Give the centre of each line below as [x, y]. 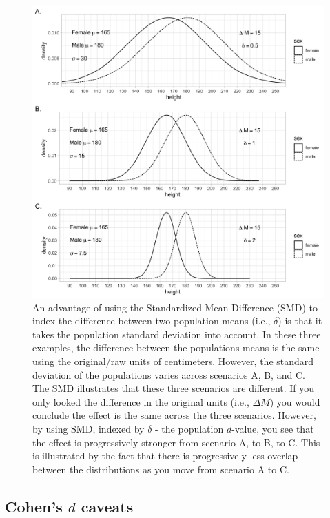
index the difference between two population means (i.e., [152, 321]
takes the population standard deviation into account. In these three [177, 334]
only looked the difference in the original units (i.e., [141, 401]
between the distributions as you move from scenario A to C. [161, 469]
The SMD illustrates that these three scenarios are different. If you [174, 388]
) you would [295, 401]
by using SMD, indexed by [89, 428]
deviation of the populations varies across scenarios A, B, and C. [169, 374]
